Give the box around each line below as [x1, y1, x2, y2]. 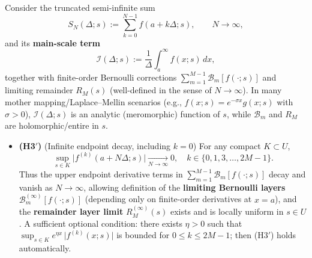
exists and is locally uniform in [170, 205, 284, 218]
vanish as [19, 180, 53, 193]
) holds [271, 229, 296, 241]
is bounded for [116, 229, 170, 241]
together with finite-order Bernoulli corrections [5, 70, 177, 83]
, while [226, 107, 251, 120]
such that [207, 217, 242, 229]
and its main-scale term [5, 36, 100, 49]
